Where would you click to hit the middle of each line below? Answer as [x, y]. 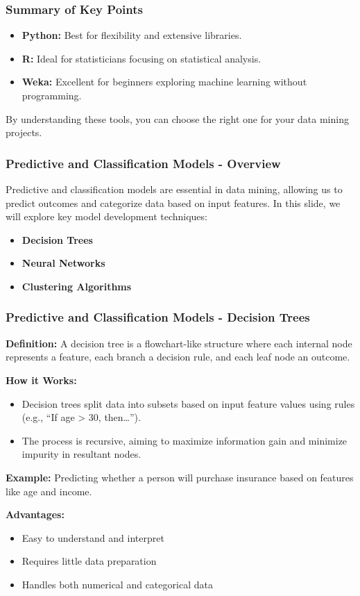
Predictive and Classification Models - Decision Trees [158, 317]
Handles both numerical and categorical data [117, 584]
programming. [52, 95]
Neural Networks [63, 263]
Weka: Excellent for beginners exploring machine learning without [164, 82]
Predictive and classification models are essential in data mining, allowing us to [174, 189]
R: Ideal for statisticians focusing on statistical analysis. [142, 58]
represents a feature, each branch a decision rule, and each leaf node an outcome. [178, 357]
